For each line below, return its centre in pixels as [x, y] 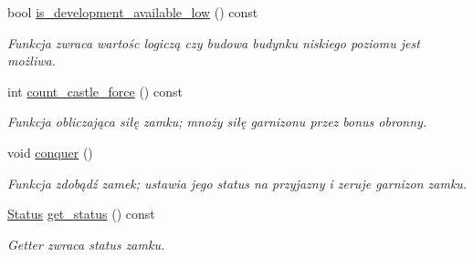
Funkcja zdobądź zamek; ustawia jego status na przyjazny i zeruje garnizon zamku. [237, 183]
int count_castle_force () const [95, 91]
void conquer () [50, 152]
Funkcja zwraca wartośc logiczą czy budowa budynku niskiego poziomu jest [214, 42]
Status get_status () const [81, 214]
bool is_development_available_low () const [133, 12]
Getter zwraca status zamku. [86, 244]
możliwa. [32, 61]
